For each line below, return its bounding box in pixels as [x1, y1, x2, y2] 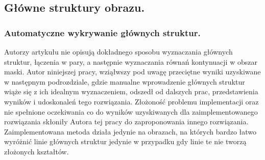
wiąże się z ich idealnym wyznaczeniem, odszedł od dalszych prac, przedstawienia [4, 86, 258, 97]
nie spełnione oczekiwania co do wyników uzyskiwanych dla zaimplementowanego [4, 106, 258, 117]
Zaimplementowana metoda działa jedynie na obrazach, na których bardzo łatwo [4, 126, 257, 137]
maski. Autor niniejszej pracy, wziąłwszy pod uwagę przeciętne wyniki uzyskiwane [4, 66, 261, 77]
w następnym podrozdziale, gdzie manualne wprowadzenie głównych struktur [4, 76, 245, 87]
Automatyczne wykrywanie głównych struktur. [4, 26, 201, 39]
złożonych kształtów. [4, 146, 69, 156]
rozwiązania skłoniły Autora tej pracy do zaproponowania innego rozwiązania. [4, 116, 249, 127]
